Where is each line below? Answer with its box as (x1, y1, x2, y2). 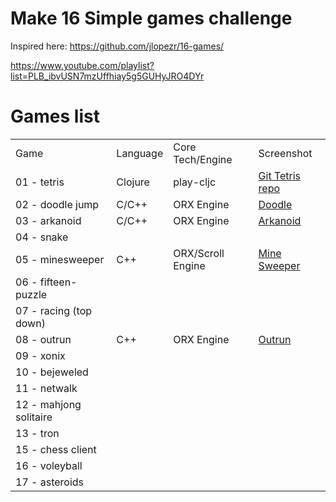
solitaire (15, 410, 53, 424)
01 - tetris (15, 175, 65, 189)
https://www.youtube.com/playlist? (10, 59, 155, 71)
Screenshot (258, 146, 313, 160)
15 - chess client (15, 442, 97, 456)
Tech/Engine (173, 152, 233, 166)
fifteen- (39, 275, 78, 289)
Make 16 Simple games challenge (10, 7, 293, 30)
